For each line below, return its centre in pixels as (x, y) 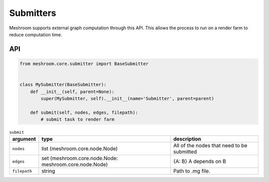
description (187, 139)
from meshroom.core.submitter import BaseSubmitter (84, 64)
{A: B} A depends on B (200, 162)
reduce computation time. (36, 34)
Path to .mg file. (192, 171)
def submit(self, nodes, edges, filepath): (84, 112)
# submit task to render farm (77, 120)
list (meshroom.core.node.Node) (80, 149)
